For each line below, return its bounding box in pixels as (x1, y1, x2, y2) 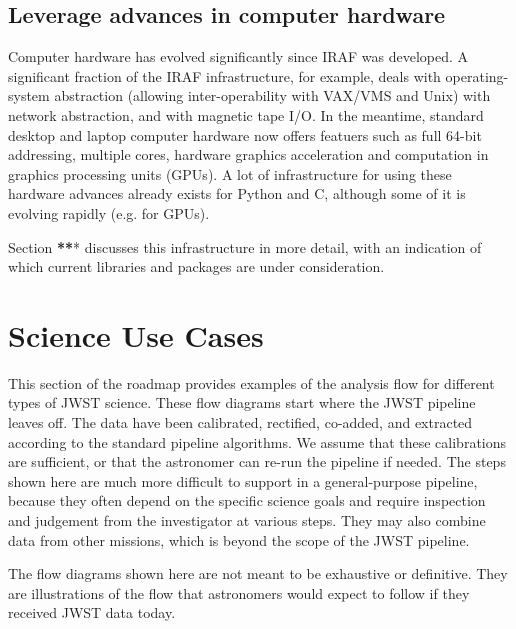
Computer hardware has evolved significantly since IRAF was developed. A (8, 46, 469, 67)
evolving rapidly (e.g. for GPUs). (8, 202, 210, 223)
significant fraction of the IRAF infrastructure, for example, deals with (8, 65, 441, 86)
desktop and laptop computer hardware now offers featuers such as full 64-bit (8, 124, 482, 145)
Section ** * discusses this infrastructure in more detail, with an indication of (8, 236, 482, 257)
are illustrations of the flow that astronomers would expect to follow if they (8, 582, 470, 603)
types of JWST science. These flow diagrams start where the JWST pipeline (8, 392, 476, 413)
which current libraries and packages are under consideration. (8, 256, 385, 277)
